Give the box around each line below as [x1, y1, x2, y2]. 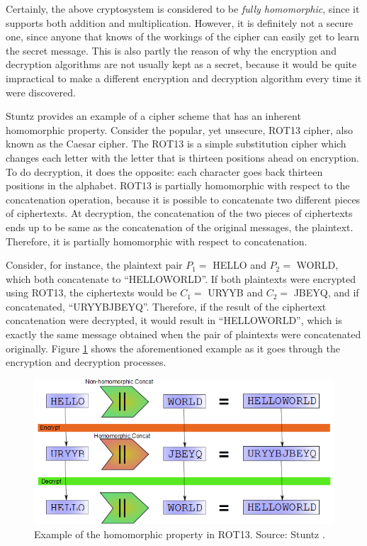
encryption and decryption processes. [6, 355, 166, 369]
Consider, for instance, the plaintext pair [6, 257, 183, 272]
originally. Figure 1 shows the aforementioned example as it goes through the [6, 340, 340, 355]
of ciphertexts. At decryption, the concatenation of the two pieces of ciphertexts [6, 206, 353, 221]
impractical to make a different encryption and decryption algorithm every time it [6, 70, 362, 85]
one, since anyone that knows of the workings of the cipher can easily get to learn [6, 29, 359, 44]
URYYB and [208, 285, 263, 300]
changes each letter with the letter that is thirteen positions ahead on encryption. [6, 150, 360, 165]
